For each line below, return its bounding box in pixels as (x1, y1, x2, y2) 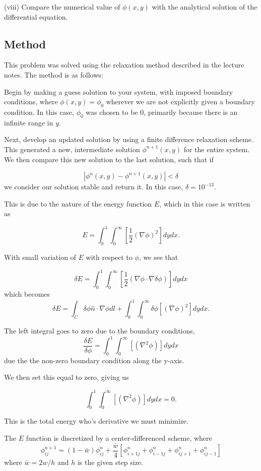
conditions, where (4, 96, 58, 107)
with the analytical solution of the (152, 2, 257, 12)
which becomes (4, 289, 50, 299)
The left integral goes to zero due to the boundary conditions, (4, 325, 195, 335)
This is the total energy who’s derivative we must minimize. (4, 416, 188, 426)
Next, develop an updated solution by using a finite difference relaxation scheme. (4, 134, 253, 145)
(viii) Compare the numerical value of (4, 2, 120, 12)
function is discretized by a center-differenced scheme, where (26, 432, 212, 443)
